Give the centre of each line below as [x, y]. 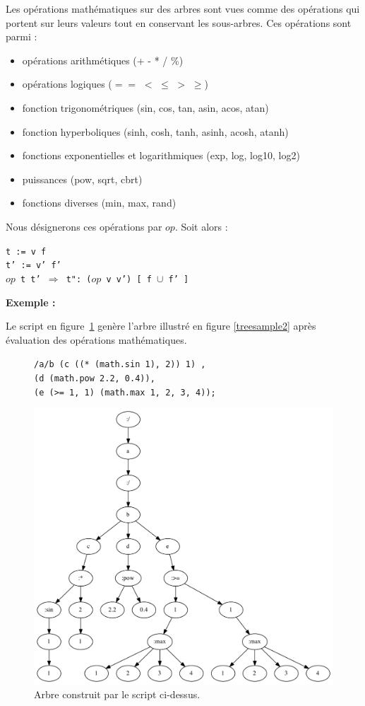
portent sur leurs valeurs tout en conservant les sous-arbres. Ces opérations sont [179, 22]
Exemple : [31, 302]
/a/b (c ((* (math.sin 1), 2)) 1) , [120, 365]
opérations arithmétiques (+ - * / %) [103, 60]
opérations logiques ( [67, 84]
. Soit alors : [201, 226]
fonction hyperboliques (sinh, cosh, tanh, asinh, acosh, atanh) [155, 131]
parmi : [22, 36]
